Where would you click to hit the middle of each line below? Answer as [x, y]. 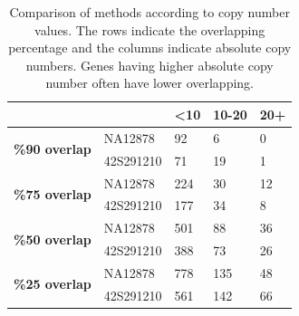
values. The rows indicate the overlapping [150, 29]
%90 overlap [53, 149]
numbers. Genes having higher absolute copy [149, 65]
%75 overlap [53, 193]
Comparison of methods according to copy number [149, 12]
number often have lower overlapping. [149, 83]
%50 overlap [53, 239]
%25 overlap [53, 284]
